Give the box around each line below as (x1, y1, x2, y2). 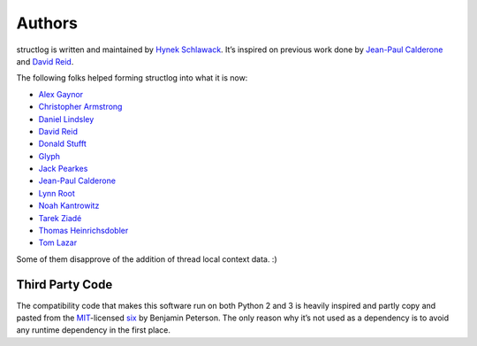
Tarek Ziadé (38, 212, 82, 223)
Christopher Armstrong (38, 102, 123, 112)
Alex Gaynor (38, 88, 84, 99)
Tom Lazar (38, 237, 78, 248)
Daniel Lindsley (38, 113, 95, 124)
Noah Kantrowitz (38, 200, 100, 211)
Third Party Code (16, 277, 113, 292)
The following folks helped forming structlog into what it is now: (16, 73, 248, 83)
